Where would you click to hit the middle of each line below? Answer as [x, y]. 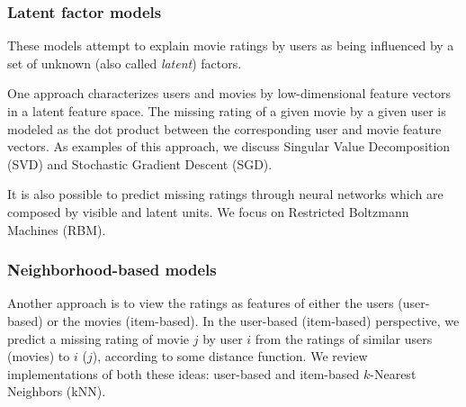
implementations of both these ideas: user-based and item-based [184, 373]
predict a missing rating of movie [99, 338]
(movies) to [39, 356]
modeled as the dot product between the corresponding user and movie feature [224, 128]
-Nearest [393, 373]
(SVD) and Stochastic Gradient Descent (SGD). [140, 163]
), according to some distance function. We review [230, 356]
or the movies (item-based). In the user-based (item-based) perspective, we [253, 320]
